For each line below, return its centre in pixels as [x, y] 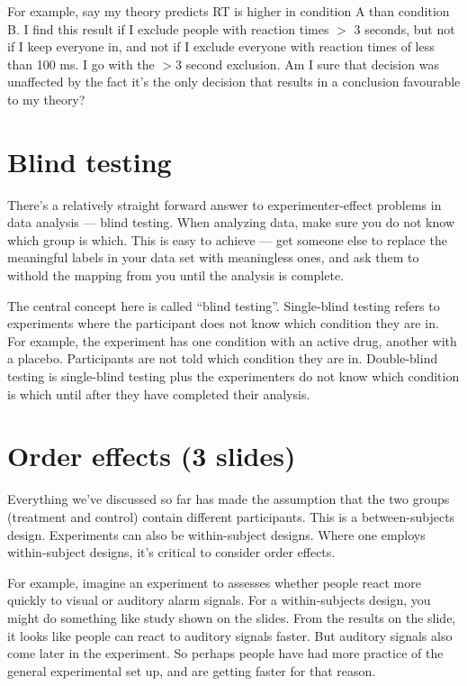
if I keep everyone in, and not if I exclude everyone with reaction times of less [221, 46]
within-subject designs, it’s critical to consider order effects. [171, 552]
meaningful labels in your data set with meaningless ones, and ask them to [213, 257]
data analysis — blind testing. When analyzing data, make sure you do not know [231, 222]
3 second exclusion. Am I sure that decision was [307, 64]
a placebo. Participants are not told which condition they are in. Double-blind [223, 358]
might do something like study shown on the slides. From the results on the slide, [232, 617]
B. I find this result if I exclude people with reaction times [168, 28]
